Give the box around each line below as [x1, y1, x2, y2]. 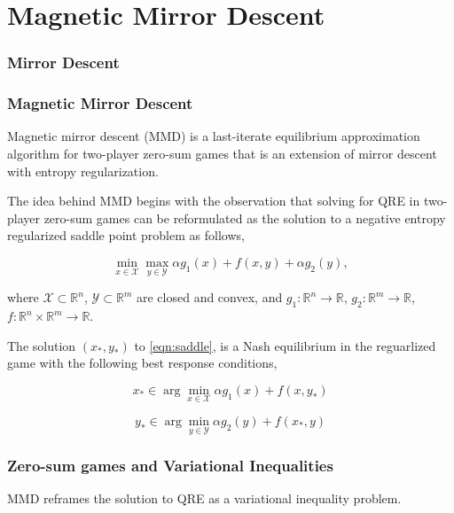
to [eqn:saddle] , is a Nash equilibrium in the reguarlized [134, 336, 436, 354]
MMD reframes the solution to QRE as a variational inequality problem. [7, 489, 402, 508]
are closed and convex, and [136, 288, 283, 307]
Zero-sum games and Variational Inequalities [7, 455, 333, 477]
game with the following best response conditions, [7, 354, 278, 372]
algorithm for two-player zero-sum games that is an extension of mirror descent [7, 144, 437, 163]
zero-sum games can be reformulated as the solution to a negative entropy [43, 208, 446, 227]
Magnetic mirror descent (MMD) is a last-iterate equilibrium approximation [7, 127, 420, 145]
